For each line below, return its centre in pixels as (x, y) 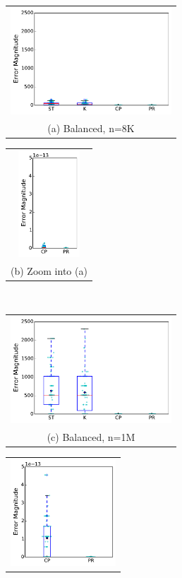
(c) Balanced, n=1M (91, 437)
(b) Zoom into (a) (49, 270)
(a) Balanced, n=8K (91, 128)
